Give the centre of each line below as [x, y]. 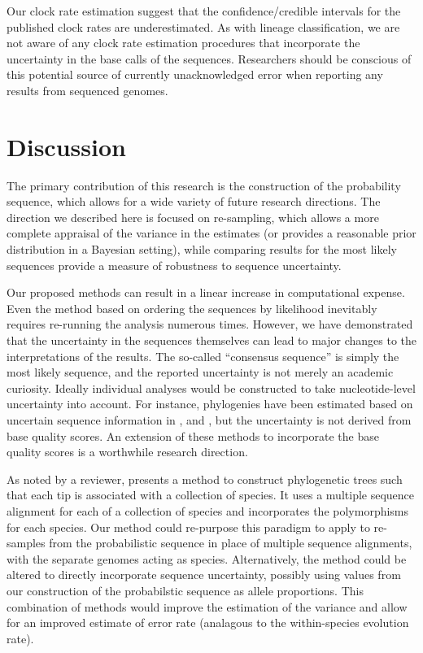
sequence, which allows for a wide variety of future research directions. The [194, 201]
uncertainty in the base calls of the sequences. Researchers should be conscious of [209, 58]
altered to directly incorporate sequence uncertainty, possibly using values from [204, 575]
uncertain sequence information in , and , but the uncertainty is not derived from [209, 420]
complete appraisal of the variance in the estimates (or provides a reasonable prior [211, 233]
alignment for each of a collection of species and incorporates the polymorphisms [208, 510]
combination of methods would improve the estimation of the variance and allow [207, 606]
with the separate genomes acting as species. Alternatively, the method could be [207, 558]
